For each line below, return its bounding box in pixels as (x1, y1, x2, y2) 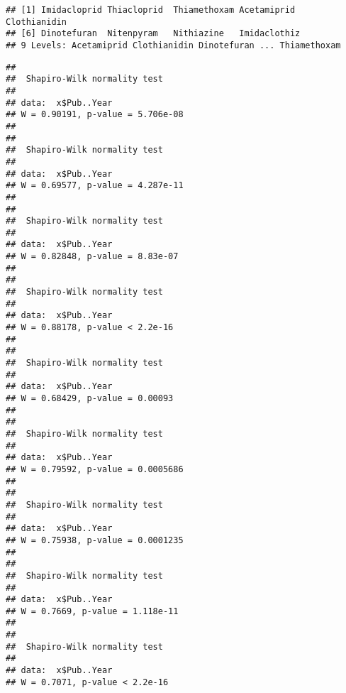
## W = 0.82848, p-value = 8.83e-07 (6, 251, 179, 262)
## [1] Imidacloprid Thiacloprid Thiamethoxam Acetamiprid (6, 5, 296, 15)
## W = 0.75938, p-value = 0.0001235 (6, 535, 184, 545)
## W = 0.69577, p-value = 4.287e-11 (6, 180, 184, 191)
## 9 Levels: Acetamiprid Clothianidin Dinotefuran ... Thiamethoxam (6, 40, 341, 50)
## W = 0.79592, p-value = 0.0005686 (6, 464, 184, 474)
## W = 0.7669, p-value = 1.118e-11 (6, 606, 179, 616)
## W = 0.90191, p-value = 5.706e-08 (6, 109, 184, 120)
